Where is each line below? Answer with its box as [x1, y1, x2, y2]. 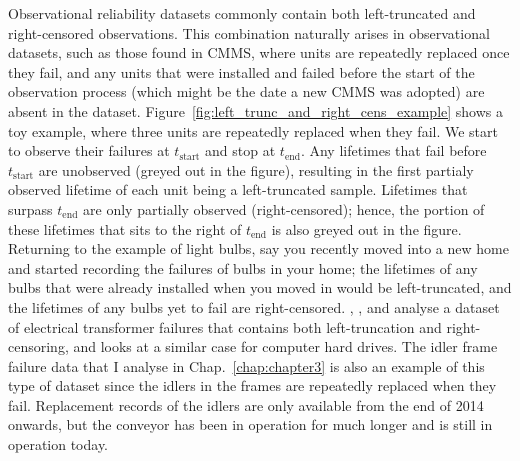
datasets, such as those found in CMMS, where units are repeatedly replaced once [8, 42, 510, 63]
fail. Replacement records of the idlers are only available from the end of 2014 [8, 394, 484, 415]
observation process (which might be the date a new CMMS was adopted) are [8, 81, 485, 102]
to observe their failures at [8, 140, 170, 161]
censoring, [8, 336, 69, 357]
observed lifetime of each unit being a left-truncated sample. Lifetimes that [8, 179, 468, 200]
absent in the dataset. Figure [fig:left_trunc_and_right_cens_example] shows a [8, 100, 504, 121]
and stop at [205, 140, 276, 161]
